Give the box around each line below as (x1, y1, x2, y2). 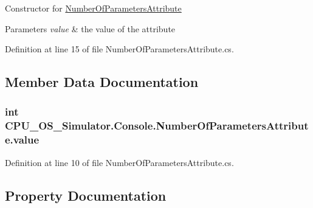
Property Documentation (5, 185, 167, 204)
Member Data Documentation (5, 72, 199, 91)
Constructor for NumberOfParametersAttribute (5, 2, 182, 14)
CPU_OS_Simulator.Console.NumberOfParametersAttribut (5, 118, 309, 133)
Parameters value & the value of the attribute (5, 22, 176, 35)
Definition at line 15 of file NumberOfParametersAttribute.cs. (5, 43, 234, 55)
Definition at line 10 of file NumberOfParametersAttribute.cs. (5, 156, 234, 168)
